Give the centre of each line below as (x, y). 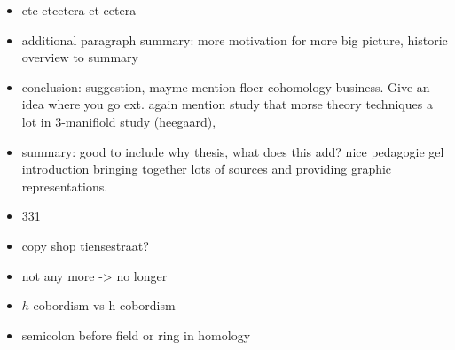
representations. (65, 186)
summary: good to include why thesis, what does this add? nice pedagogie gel (233, 151)
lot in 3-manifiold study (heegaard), (119, 121)
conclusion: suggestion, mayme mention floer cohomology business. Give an (226, 86)
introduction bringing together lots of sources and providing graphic (207, 169)
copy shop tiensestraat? (85, 245)
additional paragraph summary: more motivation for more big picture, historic (235, 39)
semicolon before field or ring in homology (136, 334)
